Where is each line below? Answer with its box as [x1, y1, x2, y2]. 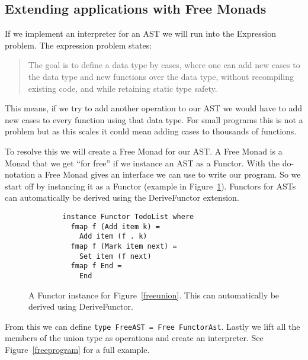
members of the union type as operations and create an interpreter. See [5, 332, 264, 344]
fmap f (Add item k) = [70, 222, 160, 231]
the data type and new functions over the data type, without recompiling [28, 70, 294, 82]
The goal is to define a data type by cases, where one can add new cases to [28, 59, 300, 71]
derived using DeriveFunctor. [28, 300, 133, 313]
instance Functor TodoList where [62, 212, 194, 221]
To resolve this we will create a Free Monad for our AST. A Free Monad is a [5, 144, 283, 157]
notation [5, 168, 36, 181]
